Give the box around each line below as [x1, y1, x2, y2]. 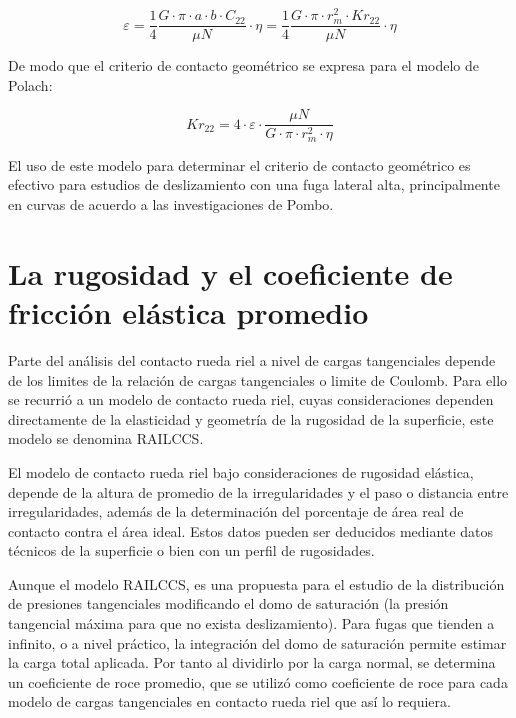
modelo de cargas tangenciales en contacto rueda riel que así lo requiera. [8, 691, 451, 712]
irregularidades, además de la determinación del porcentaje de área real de [8, 501, 464, 522]
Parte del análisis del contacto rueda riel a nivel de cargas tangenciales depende [8, 349, 496, 370]
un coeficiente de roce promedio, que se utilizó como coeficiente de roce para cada [8, 671, 508, 692]
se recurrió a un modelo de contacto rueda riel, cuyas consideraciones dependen [8, 389, 494, 410]
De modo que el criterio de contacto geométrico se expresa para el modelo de [8, 55, 480, 76]
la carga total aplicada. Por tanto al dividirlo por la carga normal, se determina [8, 652, 496, 673]
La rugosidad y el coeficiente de [8, 252, 453, 293]
